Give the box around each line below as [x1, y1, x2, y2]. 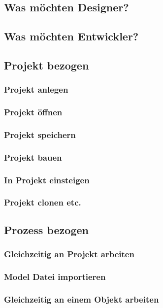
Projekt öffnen [4, 106, 63, 118]
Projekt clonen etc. [4, 196, 81, 208]
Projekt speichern [4, 128, 76, 140]
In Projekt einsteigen [4, 173, 90, 186]
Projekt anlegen [4, 83, 68, 96]
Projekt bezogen [4, 57, 89, 72]
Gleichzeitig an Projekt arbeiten [4, 248, 134, 260]
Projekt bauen [4, 151, 62, 163]
